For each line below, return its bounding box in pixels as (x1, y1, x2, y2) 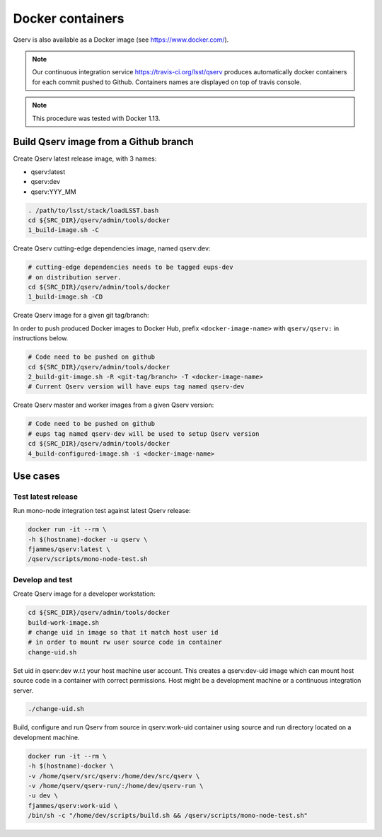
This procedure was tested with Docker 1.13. (32, 114, 161, 122)
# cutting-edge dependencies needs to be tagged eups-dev (28, 263, 233, 272)
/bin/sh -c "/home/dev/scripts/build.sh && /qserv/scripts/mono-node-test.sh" (28, 812, 308, 820)
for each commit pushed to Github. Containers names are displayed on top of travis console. (32, 78, 302, 86)
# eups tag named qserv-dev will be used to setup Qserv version (28, 429, 260, 438)
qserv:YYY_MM (30, 187, 77, 196)
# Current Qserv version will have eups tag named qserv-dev (28, 383, 245, 391)
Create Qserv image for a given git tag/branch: (13, 311, 149, 320)
